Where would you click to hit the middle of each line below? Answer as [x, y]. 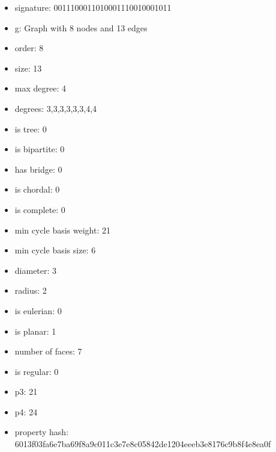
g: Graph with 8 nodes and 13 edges [81, 27]
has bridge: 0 [38, 169]
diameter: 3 [36, 270]
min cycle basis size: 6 [55, 250]
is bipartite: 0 [40, 149]
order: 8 [29, 48]
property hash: [42, 432]
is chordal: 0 [37, 189]
